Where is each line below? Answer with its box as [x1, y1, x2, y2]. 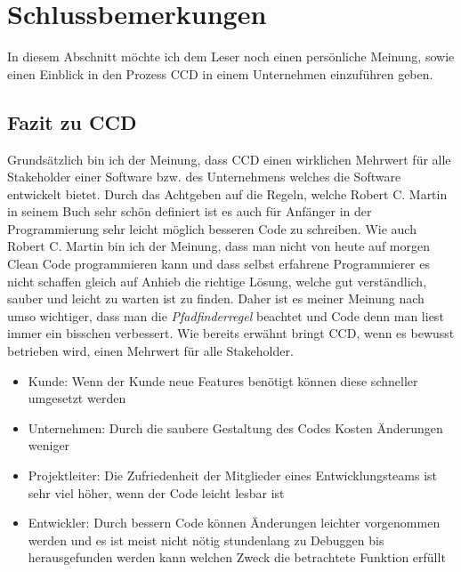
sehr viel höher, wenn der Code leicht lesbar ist [28, 483, 285, 502]
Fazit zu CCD [7, 108, 137, 135]
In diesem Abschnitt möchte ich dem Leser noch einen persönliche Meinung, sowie [7, 47, 455, 66]
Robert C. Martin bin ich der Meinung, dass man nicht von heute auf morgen [7, 237, 430, 255]
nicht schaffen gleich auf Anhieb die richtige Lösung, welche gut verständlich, [7, 271, 427, 290]
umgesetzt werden [28, 389, 126, 407]
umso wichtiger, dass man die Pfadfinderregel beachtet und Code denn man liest [7, 306, 444, 325]
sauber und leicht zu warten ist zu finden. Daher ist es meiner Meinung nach [7, 289, 425, 308]
